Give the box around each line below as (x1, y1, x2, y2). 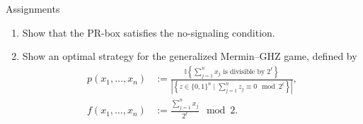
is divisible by (223, 68, 265, 75)
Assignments (6, 1, 60, 15)
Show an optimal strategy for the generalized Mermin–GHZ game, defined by (22, 49, 357, 63)
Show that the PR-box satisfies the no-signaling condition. (22, 25, 275, 39)
